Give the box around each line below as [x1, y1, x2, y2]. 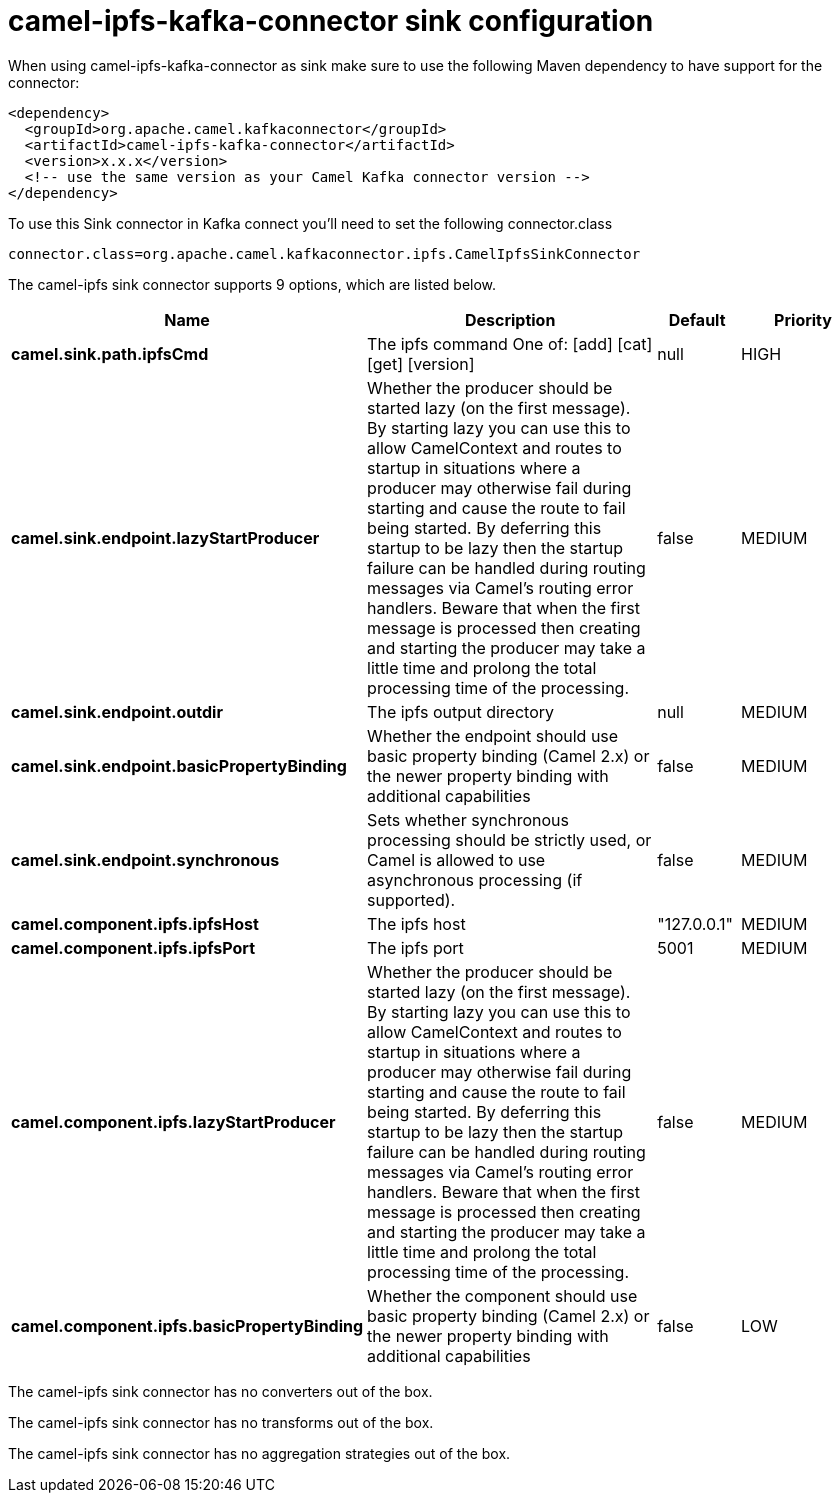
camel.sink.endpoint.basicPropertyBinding [11, 755, 347, 776]
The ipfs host [367, 913, 466, 934]
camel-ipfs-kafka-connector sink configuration [8, 4, 654, 38]
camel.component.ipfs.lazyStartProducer [11, 1111, 336, 1132]
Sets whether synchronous [367, 809, 569, 830]
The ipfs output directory [367, 701, 555, 722]
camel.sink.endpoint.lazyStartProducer [11, 527, 320, 548]
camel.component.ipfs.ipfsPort [11, 937, 256, 958]
